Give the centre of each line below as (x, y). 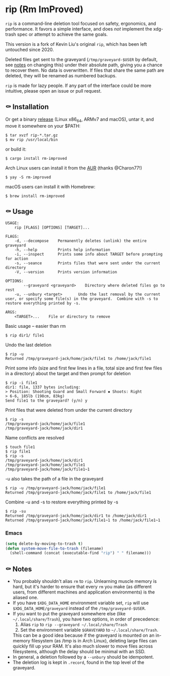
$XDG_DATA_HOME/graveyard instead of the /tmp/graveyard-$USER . (79, 608)
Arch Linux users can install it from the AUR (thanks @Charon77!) (74, 168)
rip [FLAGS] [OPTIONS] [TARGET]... (52, 228)
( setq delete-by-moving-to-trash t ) (44, 544)
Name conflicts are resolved (35, 438)
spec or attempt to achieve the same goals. (62, 34)
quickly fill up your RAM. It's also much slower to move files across (83, 646)
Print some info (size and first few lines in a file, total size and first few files (84, 368)
